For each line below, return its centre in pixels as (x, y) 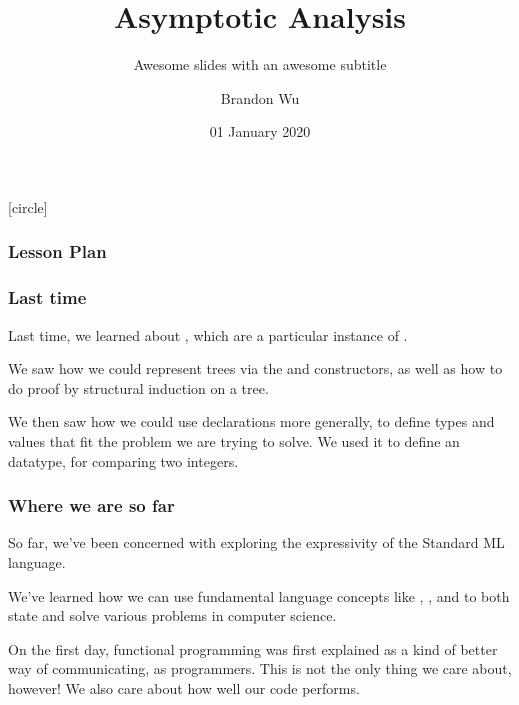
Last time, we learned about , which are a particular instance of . (208, 334)
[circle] (28, 206)
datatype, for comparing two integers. (123, 460)
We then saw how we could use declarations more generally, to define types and (251, 421)
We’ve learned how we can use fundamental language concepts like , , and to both (259, 595)
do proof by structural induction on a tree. (138, 387)
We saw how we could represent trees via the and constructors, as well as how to (255, 368)
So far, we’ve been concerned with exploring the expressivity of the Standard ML (256, 542)
